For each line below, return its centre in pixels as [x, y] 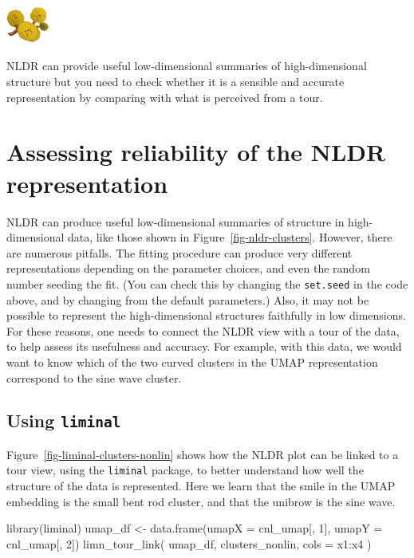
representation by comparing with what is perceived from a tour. [165, 97]
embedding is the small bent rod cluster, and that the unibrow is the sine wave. [201, 501]
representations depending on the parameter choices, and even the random [188, 268]
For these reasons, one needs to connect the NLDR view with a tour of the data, [203, 330]
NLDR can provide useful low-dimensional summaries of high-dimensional [187, 66]
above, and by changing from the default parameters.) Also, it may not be [188, 299]
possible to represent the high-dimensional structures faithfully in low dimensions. [206, 315]
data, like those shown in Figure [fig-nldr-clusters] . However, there [230, 237]
